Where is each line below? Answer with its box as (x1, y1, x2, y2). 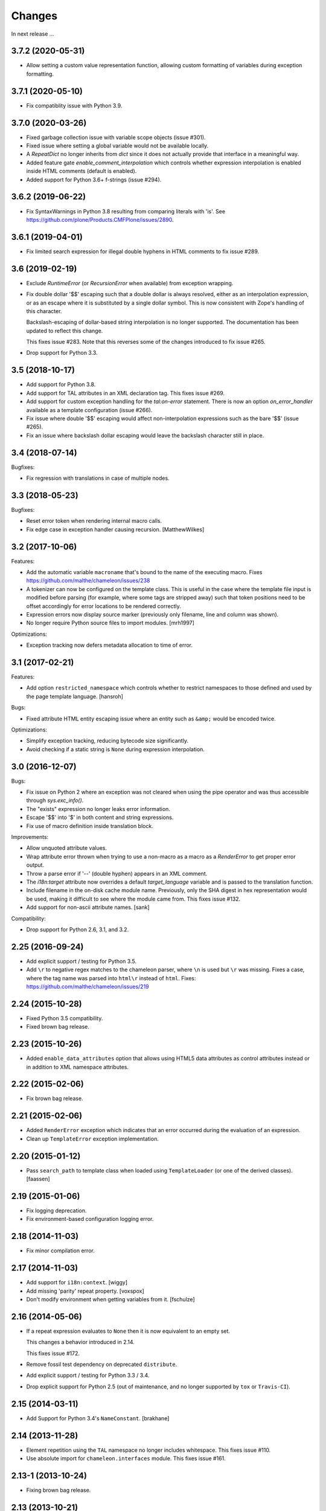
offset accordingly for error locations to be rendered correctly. (26, 602, 181, 610)
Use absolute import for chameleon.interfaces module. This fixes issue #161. (26, 1455, 226, 1462)
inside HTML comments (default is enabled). (26, 167, 137, 175)
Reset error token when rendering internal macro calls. (26, 517, 162, 525)
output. (26, 861, 45, 869)
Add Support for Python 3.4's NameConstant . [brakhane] (26, 1414, 170, 1422)
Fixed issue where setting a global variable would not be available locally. (26, 142, 209, 149)
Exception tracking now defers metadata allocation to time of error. (26, 641, 193, 649)
